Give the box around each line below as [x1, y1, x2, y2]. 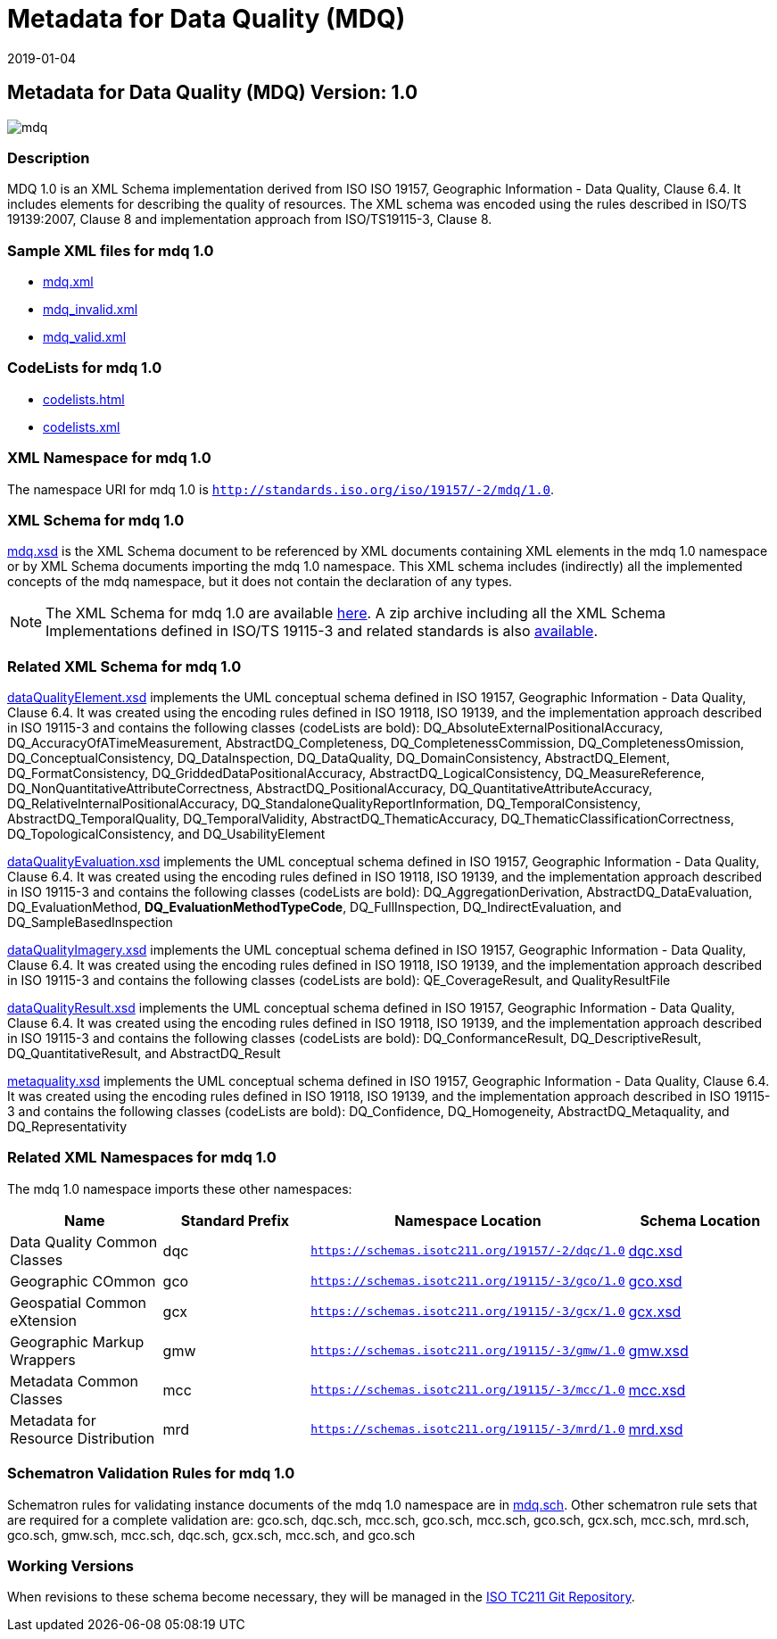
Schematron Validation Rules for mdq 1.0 [7, 1464, 295, 1483]
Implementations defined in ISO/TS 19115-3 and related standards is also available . [45, 622, 598, 641]
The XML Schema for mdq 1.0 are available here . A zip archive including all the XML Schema [45, 604, 666, 623]
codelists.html [43, 391, 125, 407]
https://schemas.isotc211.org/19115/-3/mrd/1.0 [310, 1422, 625, 1436]
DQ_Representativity [7, 1119, 128, 1135]
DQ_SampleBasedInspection [7, 915, 173, 931]
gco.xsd [628, 1271, 682, 1290]
